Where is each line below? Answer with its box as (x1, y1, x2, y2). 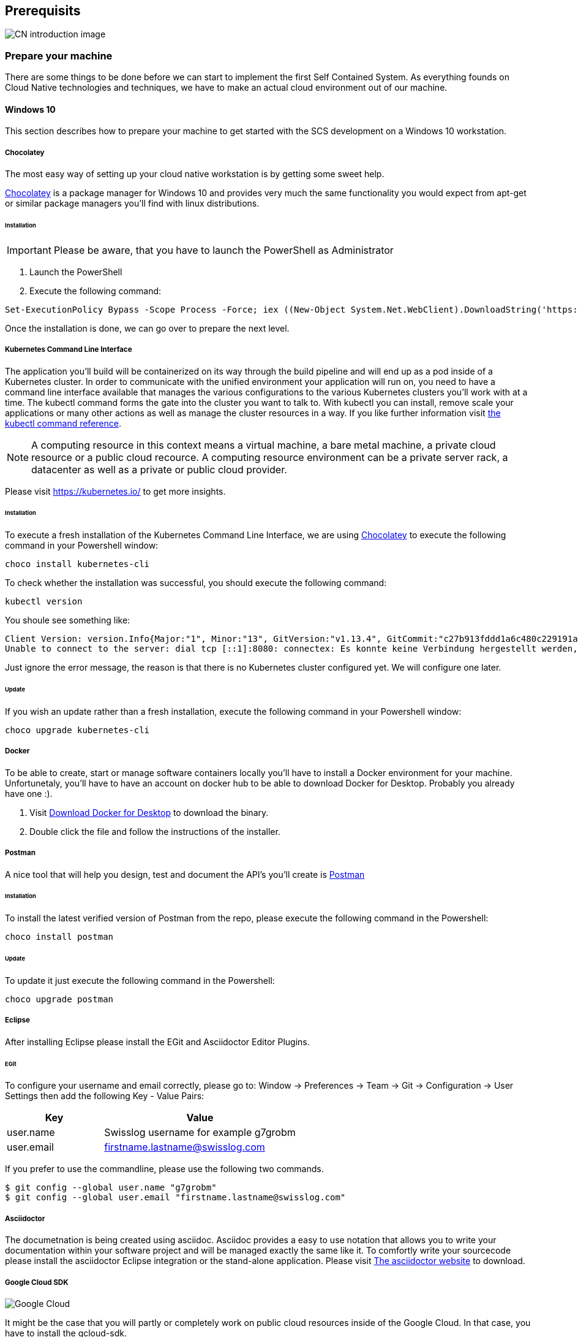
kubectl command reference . (5, 417, 121, 429)
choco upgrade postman (5, 994, 114, 1004)
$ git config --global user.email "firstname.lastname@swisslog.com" (5, 1192, 346, 1203)
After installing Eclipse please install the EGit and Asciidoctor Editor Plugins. (5, 1036, 310, 1047)
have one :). (5, 788, 53, 799)
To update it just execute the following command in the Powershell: (5, 975, 275, 986)
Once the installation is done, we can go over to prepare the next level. (5, 322, 290, 333)
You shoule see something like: (5, 615, 130, 626)
